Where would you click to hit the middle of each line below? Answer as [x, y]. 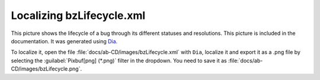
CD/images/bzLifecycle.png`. [47, 69]
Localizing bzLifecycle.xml [78, 15]
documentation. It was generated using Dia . [64, 41]
